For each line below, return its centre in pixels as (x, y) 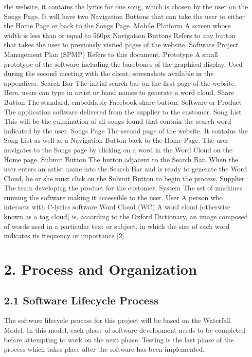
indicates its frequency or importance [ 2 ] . (65, 235)
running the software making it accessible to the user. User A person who (113, 197)
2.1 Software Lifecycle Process (81, 300)
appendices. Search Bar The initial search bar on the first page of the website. (120, 83)
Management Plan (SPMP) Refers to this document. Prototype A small (111, 54)
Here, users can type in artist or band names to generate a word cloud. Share (119, 92)
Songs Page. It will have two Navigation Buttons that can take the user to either (124, 16)
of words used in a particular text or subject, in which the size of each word (117, 226)
